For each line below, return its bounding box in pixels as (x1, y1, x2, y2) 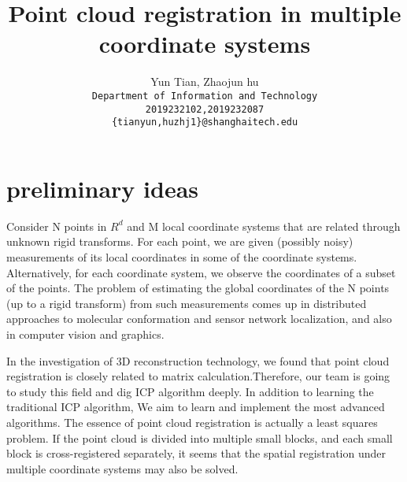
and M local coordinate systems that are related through (127, 217, 401, 234)
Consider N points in (6, 217, 107, 234)
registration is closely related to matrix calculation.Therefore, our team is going (6, 368, 390, 384)
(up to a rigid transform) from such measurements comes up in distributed (6, 295, 367, 311)
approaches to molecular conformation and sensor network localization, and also (6, 310, 392, 327)
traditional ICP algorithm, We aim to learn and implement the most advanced (6, 399, 385, 415)
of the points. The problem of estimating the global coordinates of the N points (6, 280, 390, 296)
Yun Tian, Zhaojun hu (150, 73, 259, 90)
